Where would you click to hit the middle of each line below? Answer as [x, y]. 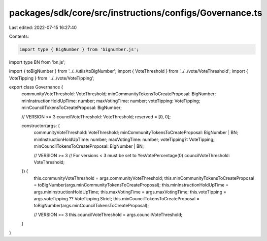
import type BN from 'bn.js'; [37, 62]
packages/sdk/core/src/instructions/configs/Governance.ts [136, 13]
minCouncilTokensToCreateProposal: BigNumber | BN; [89, 146]
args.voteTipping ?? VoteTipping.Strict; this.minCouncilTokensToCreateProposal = [117, 198]
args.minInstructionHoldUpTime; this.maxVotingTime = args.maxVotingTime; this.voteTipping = [130, 192]
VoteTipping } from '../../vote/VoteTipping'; [52, 78]
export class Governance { [36, 87]
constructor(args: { [41, 126]
